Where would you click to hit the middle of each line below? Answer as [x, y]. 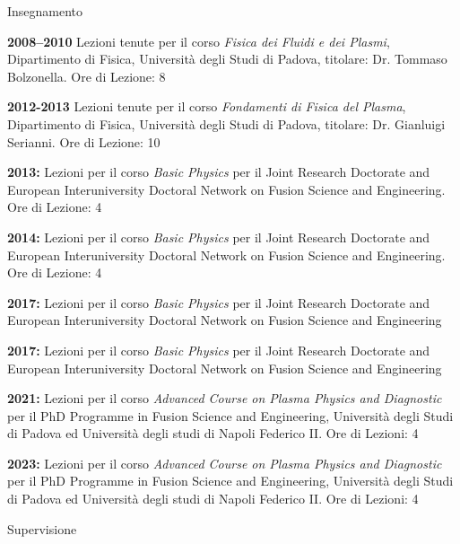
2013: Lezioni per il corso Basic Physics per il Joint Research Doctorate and [219, 172]
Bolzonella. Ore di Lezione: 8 [87, 76]
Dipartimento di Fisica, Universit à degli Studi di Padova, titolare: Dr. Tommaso [227, 59]
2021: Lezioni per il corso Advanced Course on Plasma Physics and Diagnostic [225, 398]
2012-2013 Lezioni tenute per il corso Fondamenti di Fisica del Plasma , [207, 106]
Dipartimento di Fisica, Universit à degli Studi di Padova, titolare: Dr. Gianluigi [226, 123]
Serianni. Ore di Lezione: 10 [84, 141]
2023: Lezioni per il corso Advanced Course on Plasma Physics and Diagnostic [225, 463]
